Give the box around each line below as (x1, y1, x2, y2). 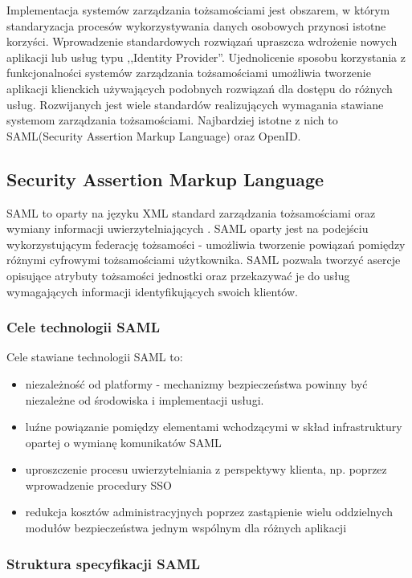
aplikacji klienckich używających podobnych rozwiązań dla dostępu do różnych (6, 79, 393, 96)
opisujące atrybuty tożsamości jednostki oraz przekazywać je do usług (6, 267, 350, 283)
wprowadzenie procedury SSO (25, 476, 172, 493)
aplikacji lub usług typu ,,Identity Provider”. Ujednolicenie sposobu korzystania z (6, 48, 406, 65)
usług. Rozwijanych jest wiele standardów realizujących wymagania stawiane (6, 96, 384, 112)
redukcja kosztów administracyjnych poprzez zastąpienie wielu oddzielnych (25, 503, 394, 520)
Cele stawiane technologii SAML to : (6, 348, 183, 365)
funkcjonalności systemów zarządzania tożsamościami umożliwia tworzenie (6, 64, 371, 81)
